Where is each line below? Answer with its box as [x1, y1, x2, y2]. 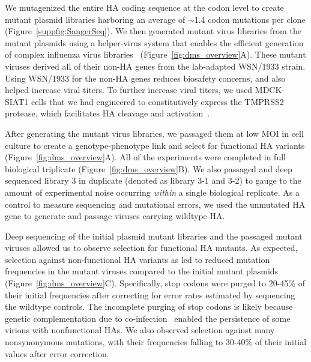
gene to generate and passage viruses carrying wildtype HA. [5, 210, 225, 222]
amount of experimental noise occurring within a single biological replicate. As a [5, 186, 300, 198]
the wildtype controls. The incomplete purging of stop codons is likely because [5, 300, 293, 313]
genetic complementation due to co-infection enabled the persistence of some [5, 312, 291, 324]
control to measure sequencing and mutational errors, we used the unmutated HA [5, 198, 306, 210]
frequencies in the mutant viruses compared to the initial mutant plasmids [5, 265, 279, 277]
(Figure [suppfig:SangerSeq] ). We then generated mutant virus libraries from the [5, 25, 301, 37]
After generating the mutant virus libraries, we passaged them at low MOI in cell [5, 127, 304, 139]
